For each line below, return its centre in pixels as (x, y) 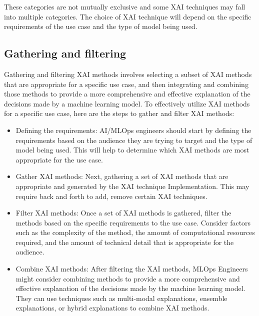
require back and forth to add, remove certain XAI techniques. (111, 196)
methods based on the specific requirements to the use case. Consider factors (133, 222)
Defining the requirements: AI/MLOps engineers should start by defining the (133, 130)
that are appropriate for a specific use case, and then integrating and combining (126, 84)
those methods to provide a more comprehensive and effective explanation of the (127, 94)
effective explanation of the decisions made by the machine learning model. (130, 288)
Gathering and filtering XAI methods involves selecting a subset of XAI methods (128, 74)
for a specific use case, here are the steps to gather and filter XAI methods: (119, 113)
